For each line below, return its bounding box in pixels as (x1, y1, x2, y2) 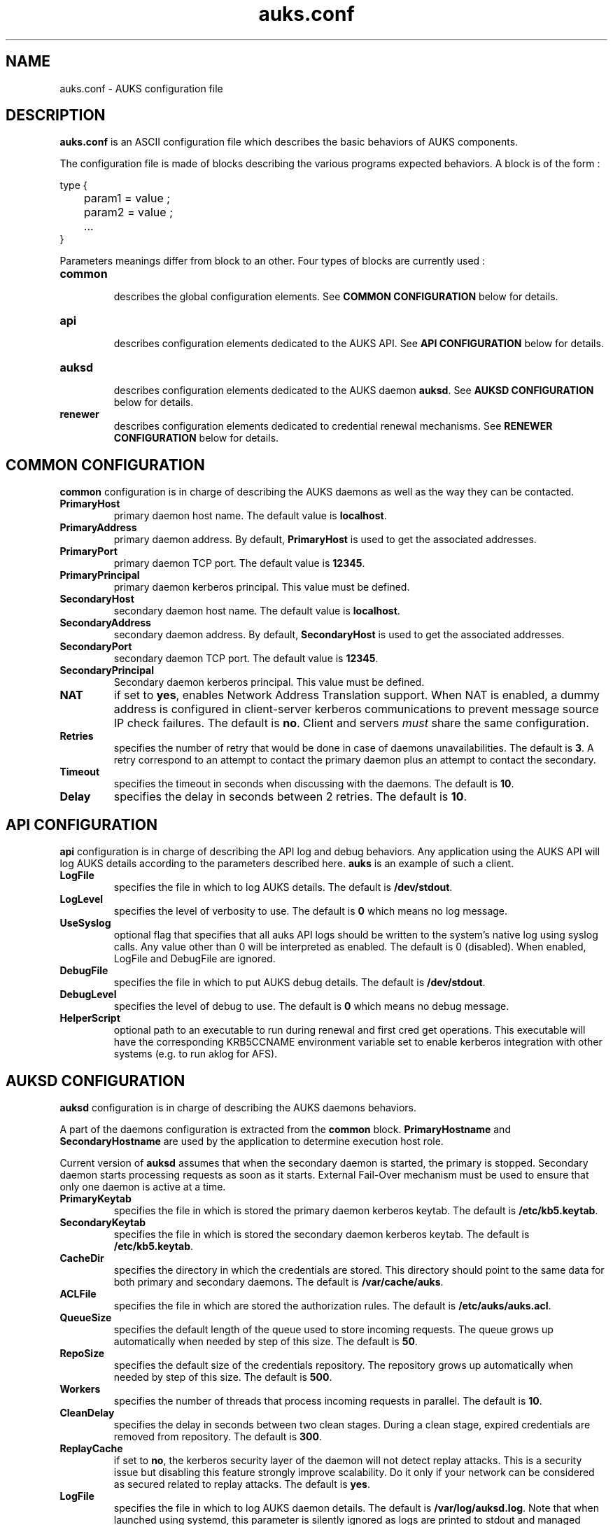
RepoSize (59, 1347, 105, 1359)
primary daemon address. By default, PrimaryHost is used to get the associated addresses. (113, 533, 537, 546)
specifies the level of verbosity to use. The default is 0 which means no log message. (113, 905, 508, 918)
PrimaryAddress (59, 521, 137, 534)
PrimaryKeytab (59, 1192, 132, 1204)
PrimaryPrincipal (59, 569, 140, 582)
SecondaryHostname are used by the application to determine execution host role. (59, 1134, 444, 1147)
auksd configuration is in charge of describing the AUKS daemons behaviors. (59, 1101, 416, 1113)
